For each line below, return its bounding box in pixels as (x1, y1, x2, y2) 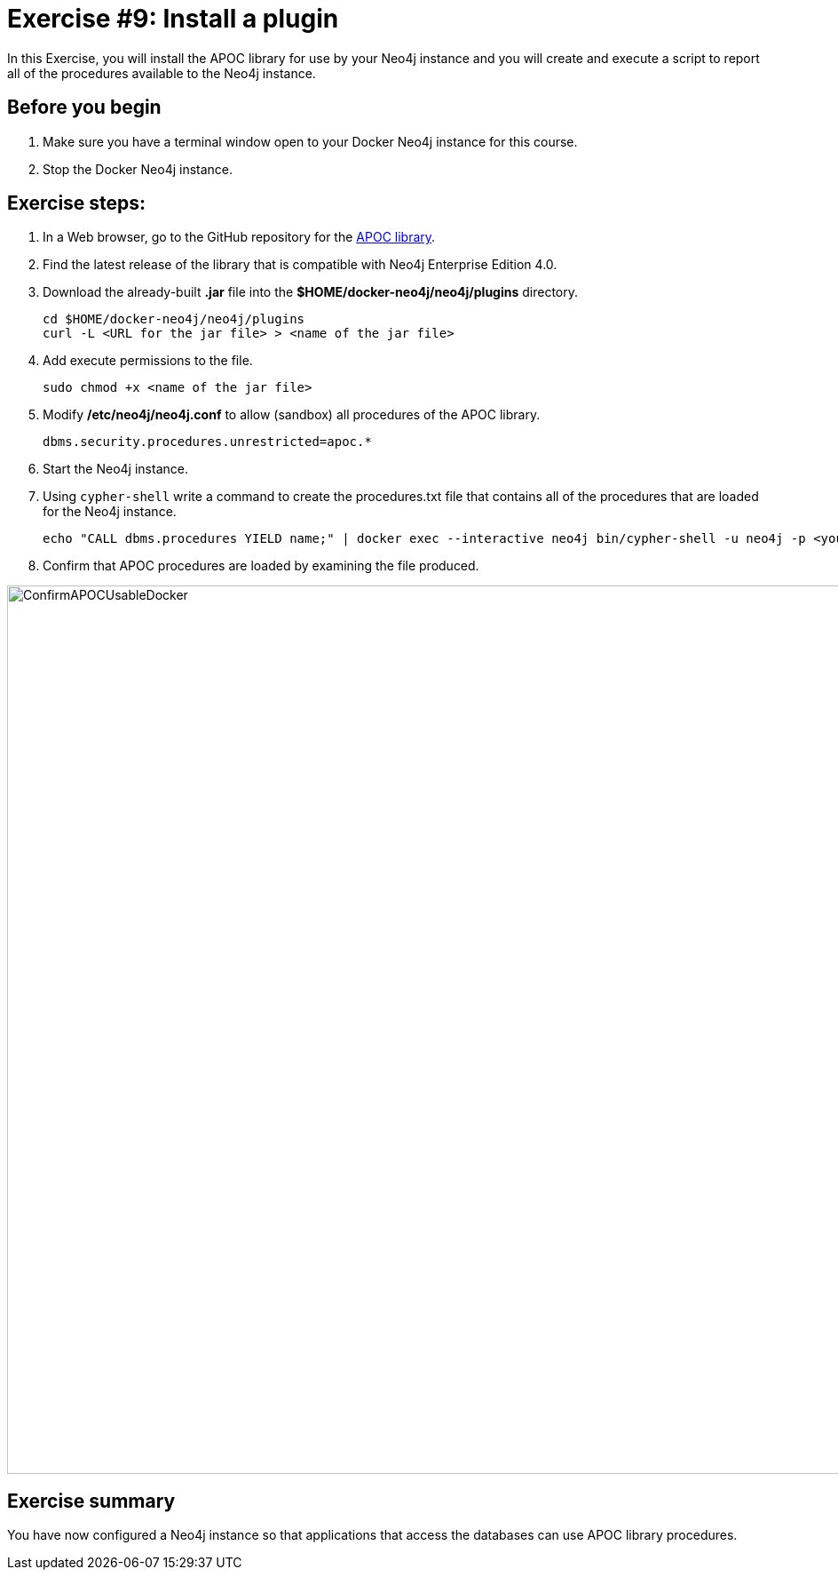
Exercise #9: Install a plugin (7, 4, 339, 34)
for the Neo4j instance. (43, 504, 177, 520)
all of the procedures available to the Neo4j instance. (7, 65, 316, 81)
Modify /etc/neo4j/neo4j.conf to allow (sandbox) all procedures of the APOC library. (43, 407, 541, 423)
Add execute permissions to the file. (43, 353, 253, 369)
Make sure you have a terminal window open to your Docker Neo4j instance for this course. (43, 133, 578, 149)
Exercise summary (7, 1489, 176, 1512)
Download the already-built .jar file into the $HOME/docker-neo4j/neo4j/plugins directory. (43, 284, 579, 300)
